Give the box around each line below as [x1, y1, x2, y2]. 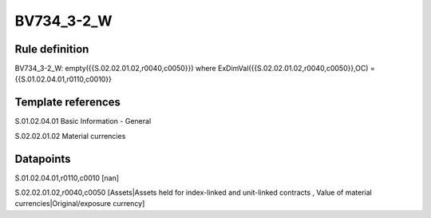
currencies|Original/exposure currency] [14, 199, 145, 208]
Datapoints [14, 152, 71, 165]
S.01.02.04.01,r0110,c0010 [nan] [14, 172, 120, 183]
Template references [14, 96, 121, 109]
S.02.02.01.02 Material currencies [14, 131, 126, 141]
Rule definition [14, 42, 89, 56]
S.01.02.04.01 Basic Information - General [14, 117, 152, 126]
